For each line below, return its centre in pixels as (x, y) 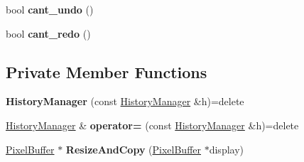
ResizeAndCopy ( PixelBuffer (134, 149)
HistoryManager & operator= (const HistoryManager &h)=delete (152, 125)
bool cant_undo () (50, 9)
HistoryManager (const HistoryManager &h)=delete (125, 101)
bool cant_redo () (48, 33)
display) (227, 149)
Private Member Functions (107, 71)
